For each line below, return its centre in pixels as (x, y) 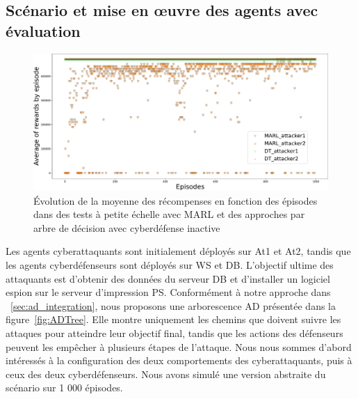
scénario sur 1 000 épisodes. (64, 388)
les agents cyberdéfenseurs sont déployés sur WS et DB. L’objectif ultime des (170, 265)
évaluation (43, 30)
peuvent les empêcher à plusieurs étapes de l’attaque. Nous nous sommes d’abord (179, 346)
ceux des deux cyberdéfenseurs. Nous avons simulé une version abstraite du (166, 374)
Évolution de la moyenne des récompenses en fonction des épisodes (176, 200)
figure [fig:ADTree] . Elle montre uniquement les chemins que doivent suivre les (173, 319)
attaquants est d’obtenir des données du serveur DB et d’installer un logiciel (168, 278)
